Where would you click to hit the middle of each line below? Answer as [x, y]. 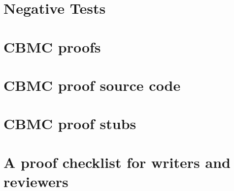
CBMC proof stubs [70, 123]
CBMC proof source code [92, 85]
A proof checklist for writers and [117, 162]
